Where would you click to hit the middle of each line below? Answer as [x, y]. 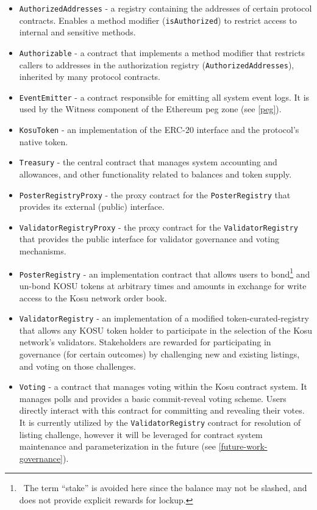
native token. [44, 141]
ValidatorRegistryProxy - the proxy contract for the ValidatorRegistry [158, 227]
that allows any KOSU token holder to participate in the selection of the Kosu [166, 330]
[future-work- [243, 446]
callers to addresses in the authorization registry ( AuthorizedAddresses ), [157, 64]
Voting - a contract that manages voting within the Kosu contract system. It [163, 386]
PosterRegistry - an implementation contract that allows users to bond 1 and [165, 273]
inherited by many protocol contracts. [90, 77]
